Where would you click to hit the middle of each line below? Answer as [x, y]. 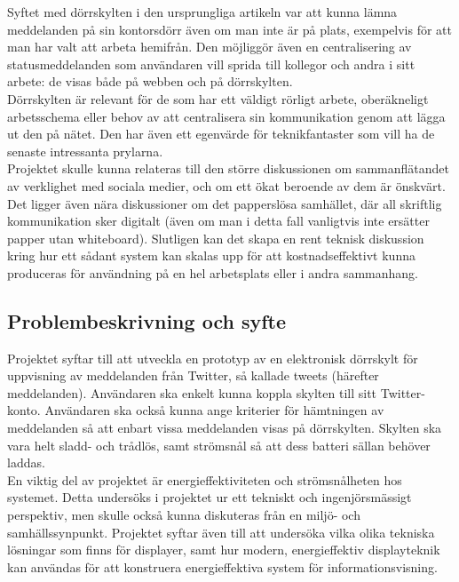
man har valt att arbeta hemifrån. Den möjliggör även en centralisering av [210, 47]
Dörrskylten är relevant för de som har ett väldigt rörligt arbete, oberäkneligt [218, 98]
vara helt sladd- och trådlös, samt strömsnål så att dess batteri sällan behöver [219, 445]
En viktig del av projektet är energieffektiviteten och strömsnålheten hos [205, 479]
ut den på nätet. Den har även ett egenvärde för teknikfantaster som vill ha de [221, 134]
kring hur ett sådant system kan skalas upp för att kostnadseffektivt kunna [211, 255]
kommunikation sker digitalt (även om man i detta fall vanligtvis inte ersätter [218, 221]
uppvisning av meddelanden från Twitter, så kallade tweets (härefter [193, 375]
